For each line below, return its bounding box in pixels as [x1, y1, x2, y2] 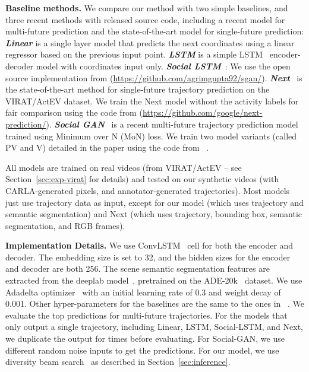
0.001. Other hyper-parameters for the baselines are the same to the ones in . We [5, 297, 305, 310]
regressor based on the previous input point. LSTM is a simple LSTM [5, 48, 263, 61]
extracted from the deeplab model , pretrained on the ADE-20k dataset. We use [5, 274, 302, 287]
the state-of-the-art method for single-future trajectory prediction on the [5, 83, 270, 96]
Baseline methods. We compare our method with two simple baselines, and [5, 2, 288, 14]
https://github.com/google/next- [142, 106, 263, 119]
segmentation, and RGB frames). [5, 219, 125, 231]
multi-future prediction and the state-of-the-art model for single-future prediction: [5, 25, 304, 37]
